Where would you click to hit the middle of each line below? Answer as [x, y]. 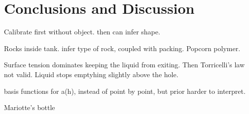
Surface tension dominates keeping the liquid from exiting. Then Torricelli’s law [124, 65]
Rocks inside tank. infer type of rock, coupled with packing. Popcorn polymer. [122, 48]
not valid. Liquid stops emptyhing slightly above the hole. [91, 74]
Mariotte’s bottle [30, 107]
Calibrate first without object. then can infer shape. [82, 32]
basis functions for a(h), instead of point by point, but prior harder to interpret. [125, 91]
